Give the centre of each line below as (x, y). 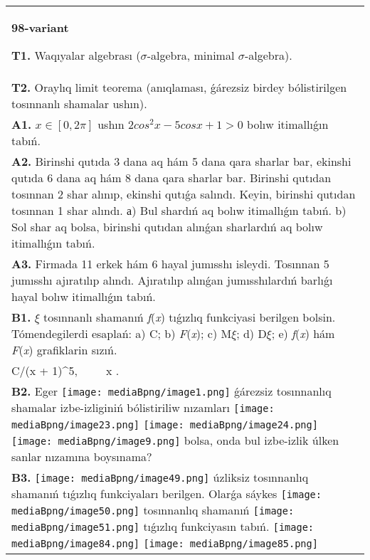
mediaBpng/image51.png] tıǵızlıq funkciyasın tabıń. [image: (163, 526)
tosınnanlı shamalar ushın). (79, 104)
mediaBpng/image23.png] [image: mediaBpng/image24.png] (165, 425)
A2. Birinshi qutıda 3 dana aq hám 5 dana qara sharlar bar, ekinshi (181, 161)
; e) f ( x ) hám (303, 333)
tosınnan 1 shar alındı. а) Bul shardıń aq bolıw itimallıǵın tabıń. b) (179, 210)
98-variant (40, 27)
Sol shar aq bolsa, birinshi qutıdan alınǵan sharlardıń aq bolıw (167, 227)
